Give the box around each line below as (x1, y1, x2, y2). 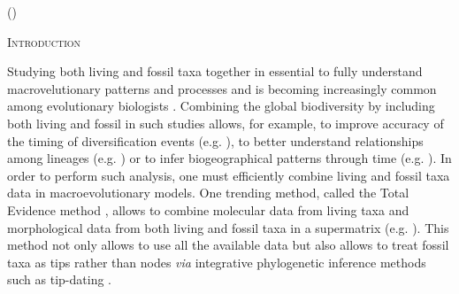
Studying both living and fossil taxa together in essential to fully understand (7, 62, 423, 81)
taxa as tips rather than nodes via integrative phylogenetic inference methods (7, 252, 426, 271)
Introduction (7, 32, 81, 50)
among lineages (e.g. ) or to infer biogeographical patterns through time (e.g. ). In (7, 149, 452, 167)
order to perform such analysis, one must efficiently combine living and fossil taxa (7, 166, 450, 184)
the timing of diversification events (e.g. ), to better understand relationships (7, 131, 424, 150)
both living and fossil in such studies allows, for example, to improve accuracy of (7, 113, 444, 132)
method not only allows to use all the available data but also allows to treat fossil (7, 236, 449, 254)
